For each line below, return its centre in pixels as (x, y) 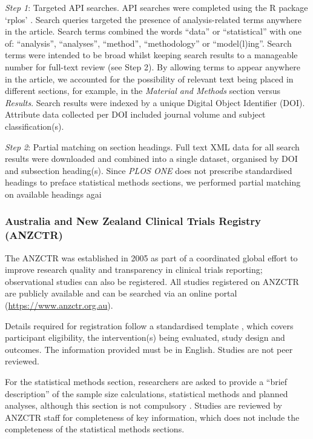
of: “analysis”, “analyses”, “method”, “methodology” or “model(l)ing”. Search (148, 43)
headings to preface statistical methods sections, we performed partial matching (153, 182)
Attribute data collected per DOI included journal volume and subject (135, 114)
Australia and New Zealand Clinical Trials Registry (133, 221)
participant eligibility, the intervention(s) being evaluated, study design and (145, 337)
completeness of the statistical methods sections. (95, 429)
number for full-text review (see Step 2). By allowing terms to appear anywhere (153, 66)
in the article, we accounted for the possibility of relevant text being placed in (149, 79)
